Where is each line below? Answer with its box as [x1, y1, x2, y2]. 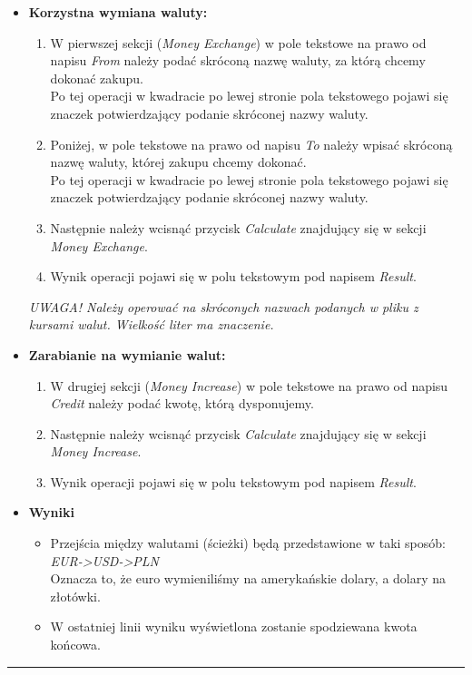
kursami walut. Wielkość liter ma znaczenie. [28, 315, 274, 334]
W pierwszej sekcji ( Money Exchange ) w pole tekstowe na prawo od [50, 33, 427, 52]
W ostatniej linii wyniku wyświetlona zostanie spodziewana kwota [50, 617, 418, 636]
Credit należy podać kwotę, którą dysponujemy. [50, 394, 314, 413]
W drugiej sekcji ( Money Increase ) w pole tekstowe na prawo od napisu [50, 376, 448, 395]
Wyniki [28, 503, 74, 522]
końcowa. [50, 635, 101, 654]
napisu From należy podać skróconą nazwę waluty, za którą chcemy [50, 51, 426, 70]
